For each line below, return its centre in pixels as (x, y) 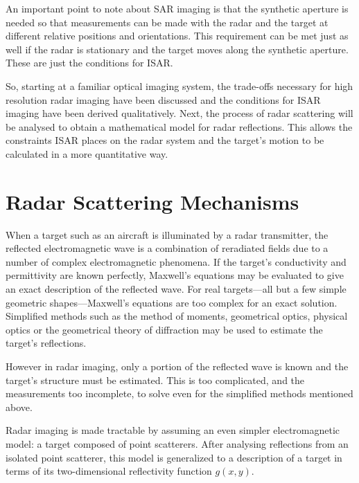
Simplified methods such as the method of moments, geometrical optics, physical (177, 316)
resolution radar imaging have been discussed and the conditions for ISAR (163, 99)
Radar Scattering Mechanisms (152, 201)
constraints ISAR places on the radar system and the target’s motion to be (165, 140)
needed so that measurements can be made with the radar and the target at (167, 22)
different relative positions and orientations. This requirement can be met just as (177, 36)
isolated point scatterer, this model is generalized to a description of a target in (174, 457)
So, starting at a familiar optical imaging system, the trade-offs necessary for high (179, 85)
